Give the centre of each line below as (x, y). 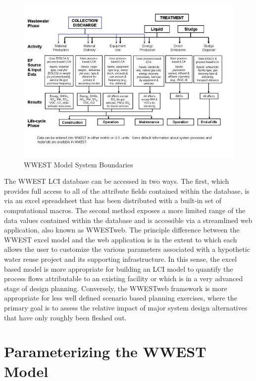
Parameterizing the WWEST (105, 351)
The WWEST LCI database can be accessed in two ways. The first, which (117, 181)
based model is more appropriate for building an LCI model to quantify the (119, 268)
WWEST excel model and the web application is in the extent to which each (121, 239)
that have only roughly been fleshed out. (65, 317)
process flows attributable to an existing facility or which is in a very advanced (124, 278)
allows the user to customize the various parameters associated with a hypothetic (127, 249)
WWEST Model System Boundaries (78, 164)
